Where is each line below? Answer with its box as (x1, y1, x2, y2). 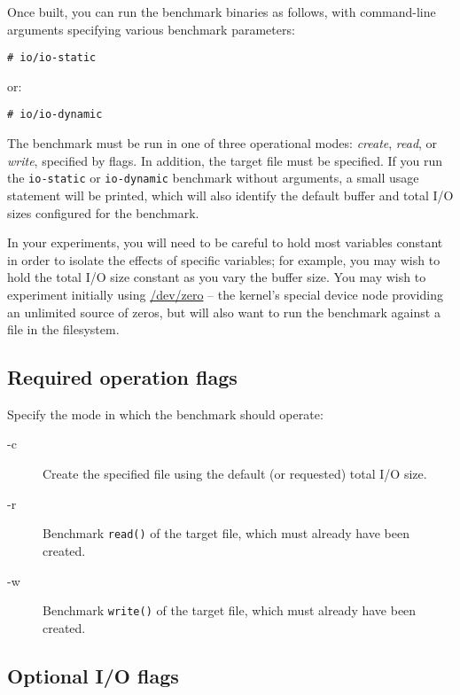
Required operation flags (7, 363, 238, 391)
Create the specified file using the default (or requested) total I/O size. (43, 465, 427, 483)
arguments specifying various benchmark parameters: (7, 20, 295, 38)
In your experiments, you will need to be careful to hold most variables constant (7, 233, 443, 252)
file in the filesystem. (7, 320, 120, 339)
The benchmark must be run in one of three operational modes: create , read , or (7, 134, 438, 152)
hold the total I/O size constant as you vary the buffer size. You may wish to (7, 268, 426, 286)
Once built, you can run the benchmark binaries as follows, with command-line (7, 3, 436, 20)
